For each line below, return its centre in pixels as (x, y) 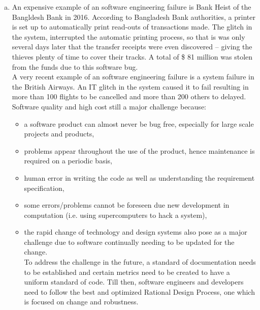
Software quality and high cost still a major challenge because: (109, 106)
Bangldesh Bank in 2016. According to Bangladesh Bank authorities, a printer (134, 17)
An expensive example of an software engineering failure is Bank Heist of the (132, 7)
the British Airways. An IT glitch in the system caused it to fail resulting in (130, 86)
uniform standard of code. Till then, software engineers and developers (134, 282)
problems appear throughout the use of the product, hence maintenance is (139, 150)
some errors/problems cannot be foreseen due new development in (127, 205)
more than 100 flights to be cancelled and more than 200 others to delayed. (129, 96)
